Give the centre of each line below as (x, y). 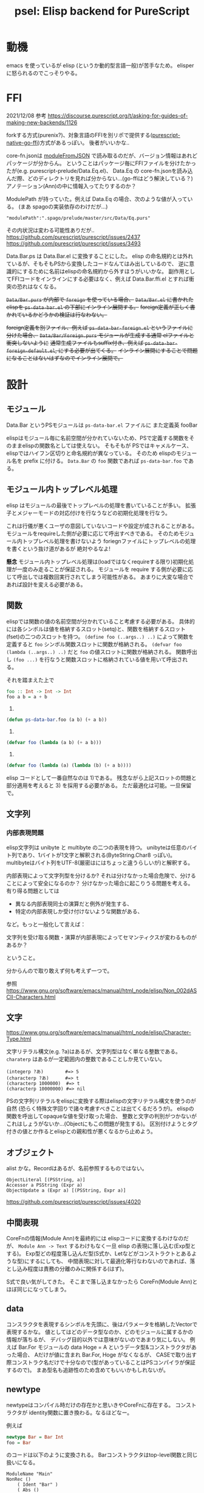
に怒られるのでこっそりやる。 (43, 73)
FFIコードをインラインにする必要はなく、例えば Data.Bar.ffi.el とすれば (100, 279)
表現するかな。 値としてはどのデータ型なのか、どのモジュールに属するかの (100, 1332)
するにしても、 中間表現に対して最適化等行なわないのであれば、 (110, 1261)
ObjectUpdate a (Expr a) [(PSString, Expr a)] (66, 1191)
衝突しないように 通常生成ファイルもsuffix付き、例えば (75, 343)
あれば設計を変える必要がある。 (46, 584)
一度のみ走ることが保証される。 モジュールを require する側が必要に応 (105, 569)
